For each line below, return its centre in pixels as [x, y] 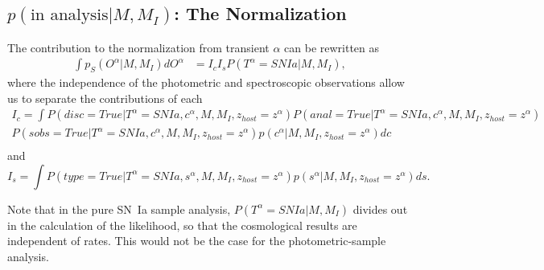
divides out [380, 209]
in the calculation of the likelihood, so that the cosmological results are [182, 225]
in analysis [69, 15]
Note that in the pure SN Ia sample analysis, [119, 209]
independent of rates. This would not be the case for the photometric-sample [197, 241]
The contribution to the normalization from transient [138, 47]
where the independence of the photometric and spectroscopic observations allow [206, 82]
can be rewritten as [332, 47]
